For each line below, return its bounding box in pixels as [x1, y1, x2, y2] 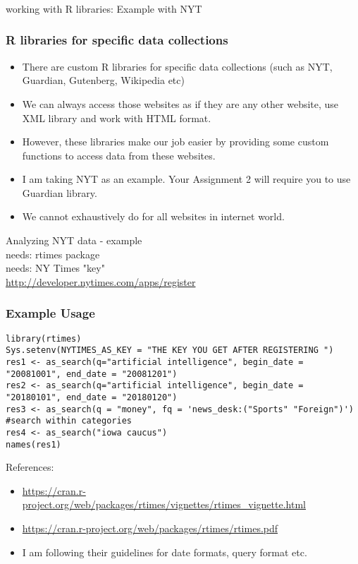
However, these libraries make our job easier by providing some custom [22, 134, 329, 149]
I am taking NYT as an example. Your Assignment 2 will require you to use [22, 172, 351, 186]
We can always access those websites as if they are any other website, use [22, 96, 339, 111]
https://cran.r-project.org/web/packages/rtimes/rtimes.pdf [22, 521, 278, 536]
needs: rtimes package [6, 246, 100, 261]
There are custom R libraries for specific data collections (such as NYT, [22, 59, 333, 73]
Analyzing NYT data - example [6, 233, 142, 248]
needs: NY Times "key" [6, 260, 105, 275]
